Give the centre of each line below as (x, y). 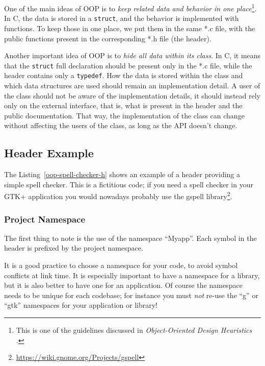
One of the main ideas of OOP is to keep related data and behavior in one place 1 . (130, 7)
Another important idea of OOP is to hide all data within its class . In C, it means (132, 55)
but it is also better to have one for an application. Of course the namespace (123, 285)
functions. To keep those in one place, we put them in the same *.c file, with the (130, 28)
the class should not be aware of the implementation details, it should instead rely (132, 95)
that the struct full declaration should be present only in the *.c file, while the (128, 65)
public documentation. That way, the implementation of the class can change (124, 115)
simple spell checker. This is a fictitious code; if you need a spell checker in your (129, 184)
